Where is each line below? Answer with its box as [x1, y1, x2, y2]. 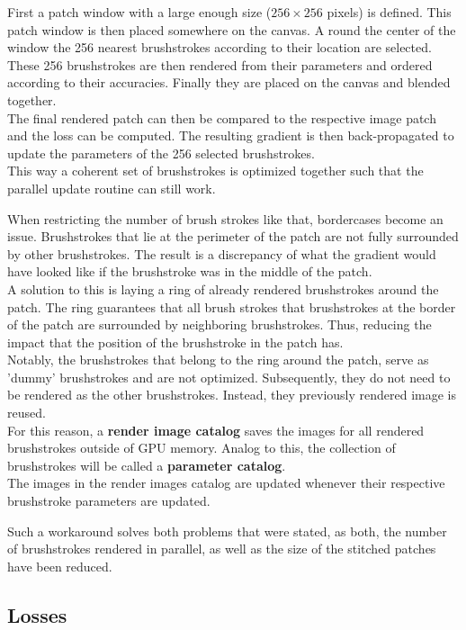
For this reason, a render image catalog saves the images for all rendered [7, 420, 425, 439]
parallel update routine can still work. [7, 178, 216, 197]
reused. [7, 403, 46, 422]
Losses [7, 600, 67, 628]
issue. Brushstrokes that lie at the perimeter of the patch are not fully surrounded [7, 227, 459, 246]
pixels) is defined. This [327, 3, 452, 21]
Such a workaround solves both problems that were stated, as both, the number [7, 521, 447, 540]
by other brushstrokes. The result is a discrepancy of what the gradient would [7, 244, 436, 263]
